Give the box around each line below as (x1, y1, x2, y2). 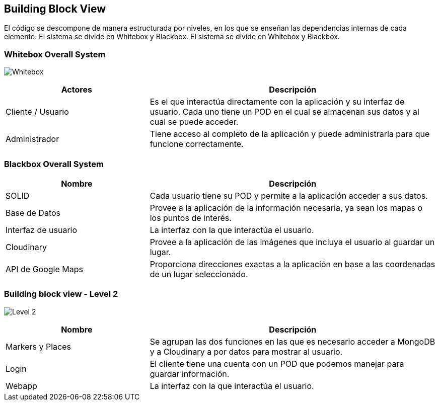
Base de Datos (6, 207, 60, 218)
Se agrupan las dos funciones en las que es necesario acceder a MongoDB (150, 336, 435, 347)
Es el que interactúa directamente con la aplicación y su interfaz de (150, 97, 405, 107)
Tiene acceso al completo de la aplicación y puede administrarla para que (150, 129, 430, 139)
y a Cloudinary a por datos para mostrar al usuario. (150, 346, 343, 357)
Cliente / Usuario (6, 107, 69, 117)
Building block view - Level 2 (4, 289, 118, 299)
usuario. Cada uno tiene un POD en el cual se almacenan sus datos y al (150, 107, 419, 117)
